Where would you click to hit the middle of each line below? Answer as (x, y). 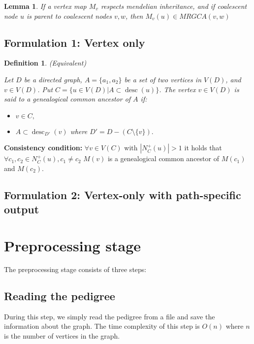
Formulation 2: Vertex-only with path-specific (123, 194)
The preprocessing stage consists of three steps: (75, 269)
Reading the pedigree (60, 295)
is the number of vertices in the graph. (62, 335)
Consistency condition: (43, 148)
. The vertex (177, 89)
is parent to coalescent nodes (69, 16)
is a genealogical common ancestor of (163, 158)
